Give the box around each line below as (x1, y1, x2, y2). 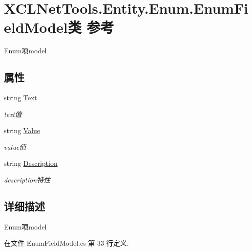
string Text (4, 92, 37, 103)
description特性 (4, 175, 51, 185)
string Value (4, 125, 41, 136)
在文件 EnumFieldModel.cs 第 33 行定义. (4, 238, 129, 248)
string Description (4, 158, 58, 168)
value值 (4, 141, 26, 152)
